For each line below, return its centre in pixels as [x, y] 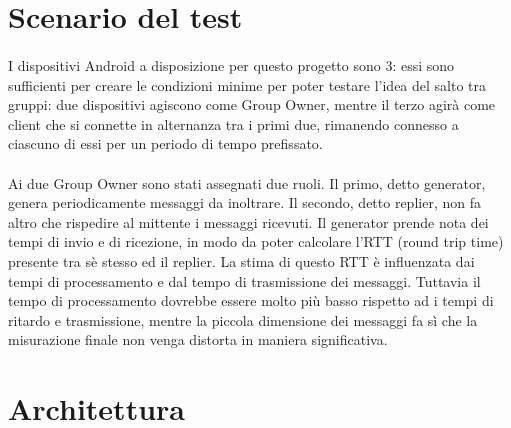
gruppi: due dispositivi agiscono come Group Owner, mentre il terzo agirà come [252, 104]
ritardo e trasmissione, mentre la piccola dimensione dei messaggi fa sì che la [243, 319]
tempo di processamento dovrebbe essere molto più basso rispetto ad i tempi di [251, 300]
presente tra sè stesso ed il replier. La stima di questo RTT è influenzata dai [241, 260]
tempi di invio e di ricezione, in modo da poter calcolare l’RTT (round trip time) [256, 241]
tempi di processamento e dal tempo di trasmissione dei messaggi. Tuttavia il [244, 280]
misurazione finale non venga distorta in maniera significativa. [198, 339]
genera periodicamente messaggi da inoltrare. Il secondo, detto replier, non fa [244, 202]
